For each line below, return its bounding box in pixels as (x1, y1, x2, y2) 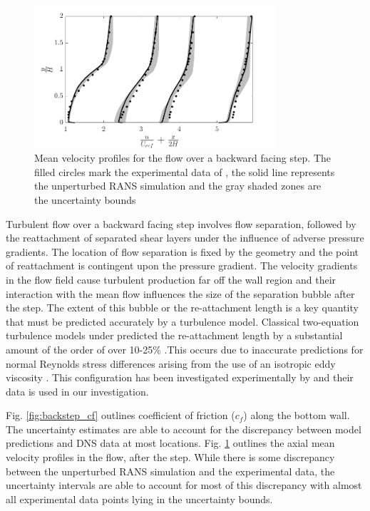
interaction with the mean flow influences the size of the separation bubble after (6, 286, 355, 301)
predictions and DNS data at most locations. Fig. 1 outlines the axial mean (6, 435, 335, 450)
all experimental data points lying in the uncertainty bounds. (6, 491, 273, 506)
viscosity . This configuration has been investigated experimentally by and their (6, 370, 354, 385)
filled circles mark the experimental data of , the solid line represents (34, 164, 335, 179)
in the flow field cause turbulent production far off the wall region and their (6, 272, 336, 287)
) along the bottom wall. (243, 408, 350, 423)
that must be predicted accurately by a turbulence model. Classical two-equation (6, 314, 359, 329)
